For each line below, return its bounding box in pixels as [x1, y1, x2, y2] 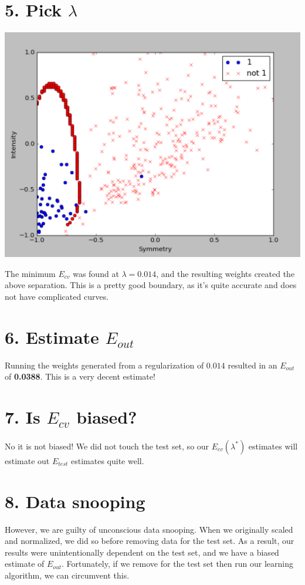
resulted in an [228, 359, 277, 371]
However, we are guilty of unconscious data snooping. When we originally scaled [5, 523, 293, 535]
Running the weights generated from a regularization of [5, 359, 204, 371]
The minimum [5, 267, 56, 279]
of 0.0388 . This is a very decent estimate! [5, 370, 155, 383]
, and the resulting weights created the [156, 267, 295, 279]
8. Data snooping [5, 489, 145, 513]
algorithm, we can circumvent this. [5, 569, 130, 581]
